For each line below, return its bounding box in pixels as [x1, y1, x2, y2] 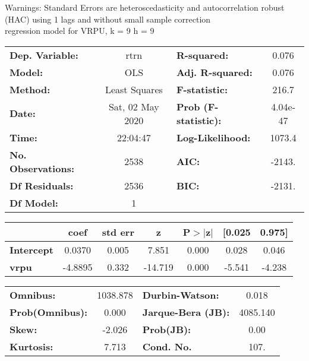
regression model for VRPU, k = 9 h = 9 [5, 24, 154, 37]
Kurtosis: [10, 339, 53, 353]
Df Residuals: [10, 178, 74, 192]
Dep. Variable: [10, 47, 78, 62]
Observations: [10, 161, 75, 175]
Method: [10, 82, 51, 96]
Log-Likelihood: [176, 130, 251, 144]
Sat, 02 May [108, 99, 159, 113]
